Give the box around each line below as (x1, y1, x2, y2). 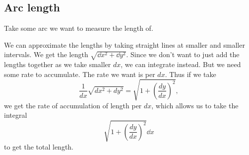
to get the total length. (4, 141, 73, 152)
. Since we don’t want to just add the (126, 49, 240, 60)
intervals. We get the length (4, 49, 88, 60)
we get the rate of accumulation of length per (4, 100, 142, 110)
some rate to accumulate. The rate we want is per (4, 69, 155, 79)
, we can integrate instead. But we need (121, 59, 241, 70)
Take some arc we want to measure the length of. (4, 23, 153, 33)
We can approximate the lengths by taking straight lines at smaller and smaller (4, 39, 245, 50)
